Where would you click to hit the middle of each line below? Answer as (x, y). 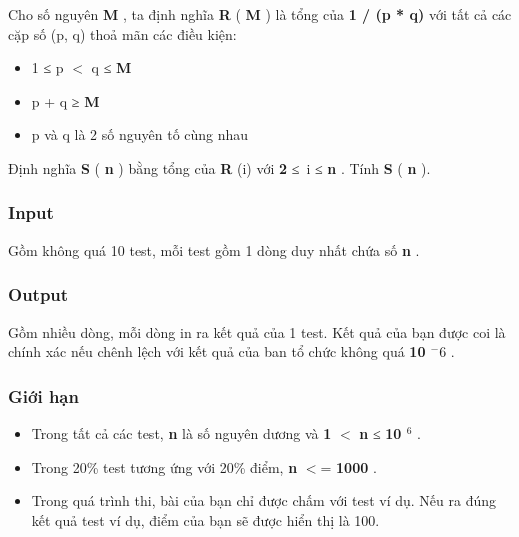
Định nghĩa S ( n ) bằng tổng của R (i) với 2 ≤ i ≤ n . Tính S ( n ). (219, 167)
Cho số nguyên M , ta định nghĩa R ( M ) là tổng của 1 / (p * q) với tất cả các (260, 14)
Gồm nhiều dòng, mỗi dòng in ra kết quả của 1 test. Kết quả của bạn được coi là (257, 331)
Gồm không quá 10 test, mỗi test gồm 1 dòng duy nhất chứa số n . (214, 249)
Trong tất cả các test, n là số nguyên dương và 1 (181, 433)
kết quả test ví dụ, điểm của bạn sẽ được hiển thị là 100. (205, 519)
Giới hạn (43, 395)
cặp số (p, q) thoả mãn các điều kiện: (122, 33)
